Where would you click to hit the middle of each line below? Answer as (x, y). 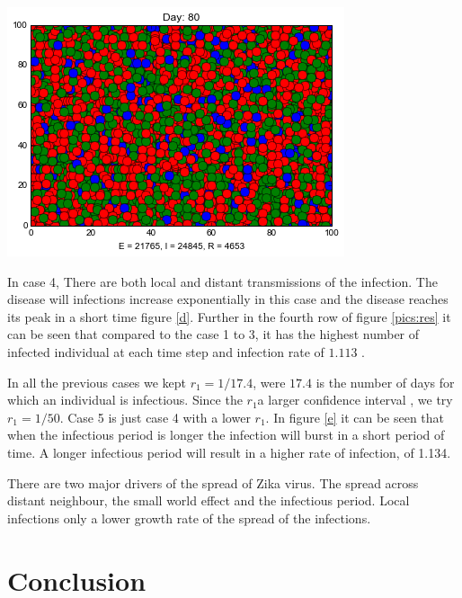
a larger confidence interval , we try (355, 400)
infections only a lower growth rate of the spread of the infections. (189, 518)
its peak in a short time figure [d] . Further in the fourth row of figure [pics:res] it (229, 316)
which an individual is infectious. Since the (125, 400)
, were (269, 382)
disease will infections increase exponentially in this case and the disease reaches (228, 299)
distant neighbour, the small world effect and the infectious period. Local (209, 500)
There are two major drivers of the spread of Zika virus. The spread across (213, 482)
